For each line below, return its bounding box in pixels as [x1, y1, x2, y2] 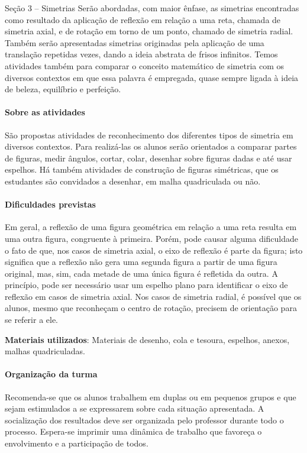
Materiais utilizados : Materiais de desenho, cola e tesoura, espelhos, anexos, [5, 333, 290, 345]
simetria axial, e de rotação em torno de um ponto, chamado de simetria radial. [5, 25, 293, 37]
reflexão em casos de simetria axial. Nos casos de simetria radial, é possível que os [5, 290, 302, 302]
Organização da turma [5, 368, 98, 380]
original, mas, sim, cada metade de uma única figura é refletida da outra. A [5, 267, 278, 279]
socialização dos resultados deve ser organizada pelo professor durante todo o [5, 413, 284, 426]
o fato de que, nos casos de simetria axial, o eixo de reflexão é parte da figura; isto [5, 244, 303, 256]
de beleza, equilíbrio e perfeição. [5, 83, 121, 95]
